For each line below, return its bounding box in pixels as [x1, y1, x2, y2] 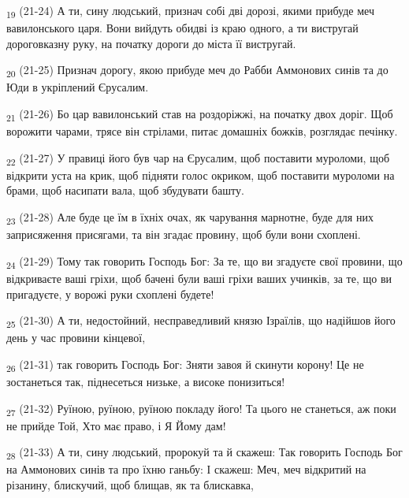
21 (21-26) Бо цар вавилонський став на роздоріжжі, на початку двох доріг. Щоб [6, 106, 393, 124]
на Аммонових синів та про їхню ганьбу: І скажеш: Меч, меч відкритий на [6, 461, 366, 478]
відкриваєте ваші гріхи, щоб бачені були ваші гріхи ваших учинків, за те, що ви [6, 269, 392, 286]
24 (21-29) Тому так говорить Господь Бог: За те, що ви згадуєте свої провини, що [6, 252, 403, 271]
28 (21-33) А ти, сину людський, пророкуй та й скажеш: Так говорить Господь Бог [6, 444, 403, 463]
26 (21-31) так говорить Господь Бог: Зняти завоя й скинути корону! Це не [6, 355, 364, 374]
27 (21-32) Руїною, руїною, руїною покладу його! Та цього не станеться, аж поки [6, 400, 396, 418]
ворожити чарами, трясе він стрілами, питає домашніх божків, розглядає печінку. [6, 123, 398, 139]
